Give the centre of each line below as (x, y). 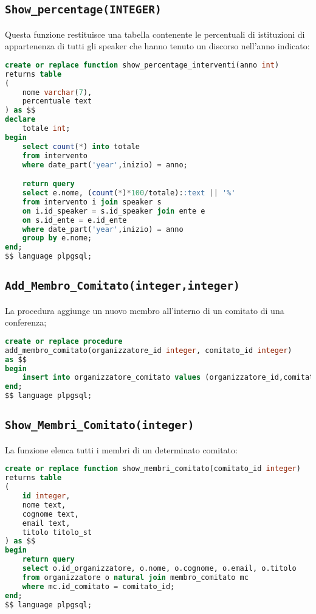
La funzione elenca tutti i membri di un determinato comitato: (121, 449)
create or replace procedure (64, 341)
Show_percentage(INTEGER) (83, 10)
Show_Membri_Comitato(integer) (100, 425)
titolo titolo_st (57, 532)
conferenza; (26, 322)
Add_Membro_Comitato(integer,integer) (122, 286)
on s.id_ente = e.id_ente (74, 220)
